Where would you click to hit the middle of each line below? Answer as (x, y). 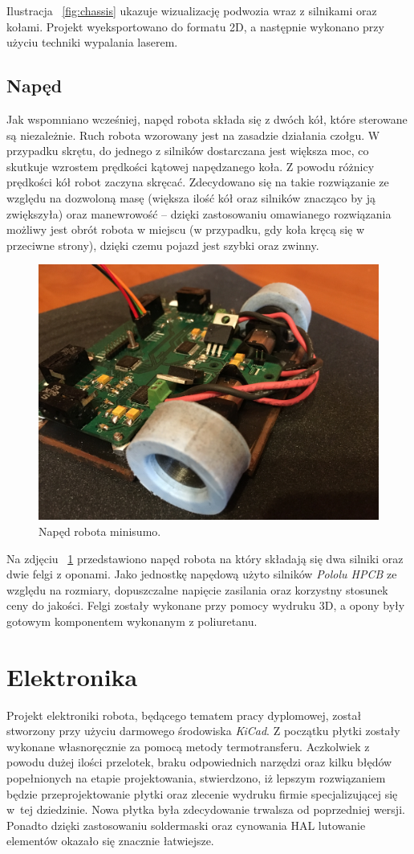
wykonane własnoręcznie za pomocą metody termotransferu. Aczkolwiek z (188, 746)
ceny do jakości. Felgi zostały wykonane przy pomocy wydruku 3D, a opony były (206, 605)
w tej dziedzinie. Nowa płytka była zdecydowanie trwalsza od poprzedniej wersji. (206, 809)
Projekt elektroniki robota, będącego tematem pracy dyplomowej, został (184, 715)
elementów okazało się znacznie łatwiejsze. (110, 841)
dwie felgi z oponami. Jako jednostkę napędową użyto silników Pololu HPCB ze (202, 574)
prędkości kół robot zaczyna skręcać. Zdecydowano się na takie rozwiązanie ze (198, 182)
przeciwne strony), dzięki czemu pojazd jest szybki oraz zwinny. (163, 245)
